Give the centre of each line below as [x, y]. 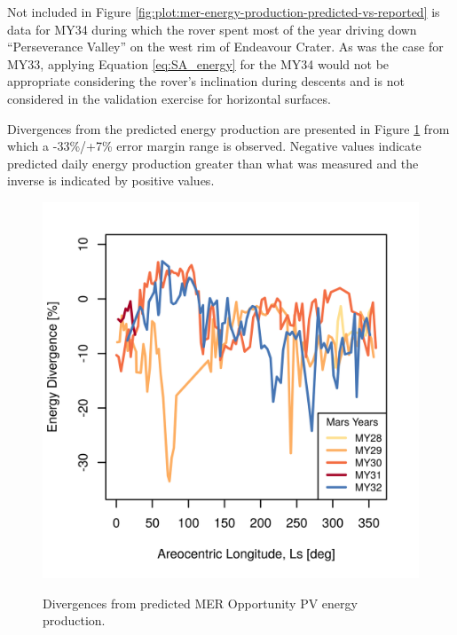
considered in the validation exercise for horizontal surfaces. [169, 98]
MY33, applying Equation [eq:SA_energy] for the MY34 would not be [198, 63]
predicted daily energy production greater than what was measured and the [213, 163]
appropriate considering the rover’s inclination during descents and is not [206, 81]
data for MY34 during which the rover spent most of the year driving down [212, 29]
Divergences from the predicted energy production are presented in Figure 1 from [228, 128]
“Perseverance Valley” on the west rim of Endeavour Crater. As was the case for [225, 47]
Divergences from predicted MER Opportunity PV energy [200, 603]
